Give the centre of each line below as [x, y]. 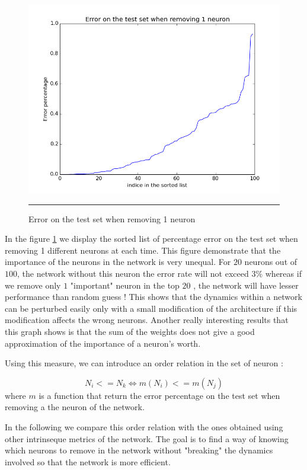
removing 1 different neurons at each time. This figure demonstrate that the [143, 250]
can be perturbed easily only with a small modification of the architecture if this [151, 308]
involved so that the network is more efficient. [88, 461]
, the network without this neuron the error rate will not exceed [133, 273]
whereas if [283, 273]
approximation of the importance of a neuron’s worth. [103, 343]
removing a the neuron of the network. [75, 407]
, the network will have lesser [246, 285]
